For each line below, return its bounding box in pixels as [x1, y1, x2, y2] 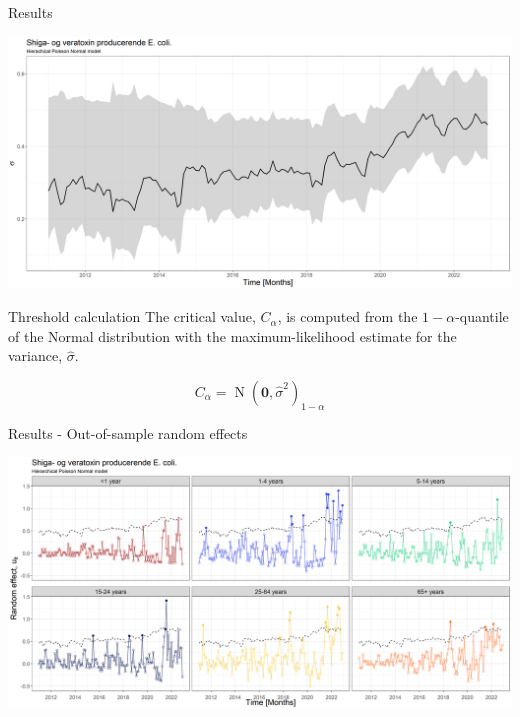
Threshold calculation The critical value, [8, 306, 256, 327]
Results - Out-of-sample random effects [8, 422, 248, 443]
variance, [8, 345, 63, 366]
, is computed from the [277, 306, 418, 327]
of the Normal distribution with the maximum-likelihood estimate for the [8, 325, 457, 346]
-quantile [455, 306, 509, 327]
